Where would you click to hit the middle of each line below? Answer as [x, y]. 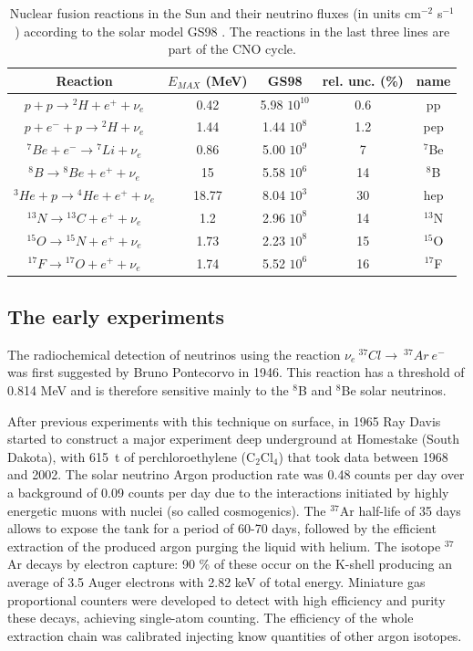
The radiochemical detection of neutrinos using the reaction [174, 354]
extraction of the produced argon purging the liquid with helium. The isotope [224, 546]
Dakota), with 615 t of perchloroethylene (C [132, 456]
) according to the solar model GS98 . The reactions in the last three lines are [232, 31]
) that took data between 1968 [363, 456]
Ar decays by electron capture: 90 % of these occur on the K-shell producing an [230, 564]
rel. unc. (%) [363, 80]
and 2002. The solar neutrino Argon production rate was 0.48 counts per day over [236, 474]
